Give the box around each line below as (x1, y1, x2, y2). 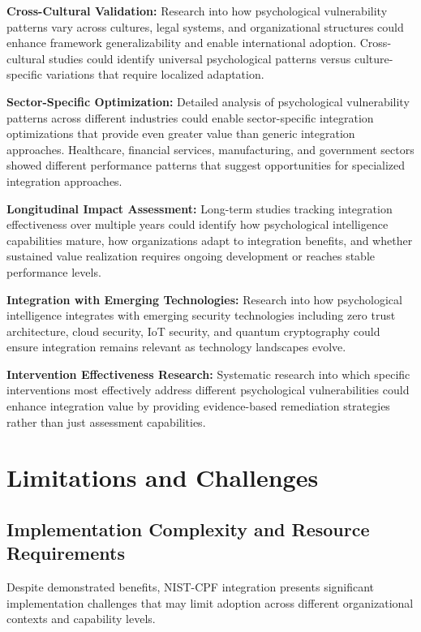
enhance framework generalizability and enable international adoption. (6, 34, 357, 51)
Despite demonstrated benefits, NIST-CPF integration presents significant (6, 578, 375, 595)
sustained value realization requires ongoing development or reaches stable (6, 247, 376, 264)
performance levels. (6, 263, 101, 280)
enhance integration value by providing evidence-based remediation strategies (6, 398, 390, 415)
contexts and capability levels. (6, 610, 156, 627)
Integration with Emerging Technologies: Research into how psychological (6, 290, 402, 307)
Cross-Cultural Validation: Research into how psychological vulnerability (6, 2, 388, 19)
